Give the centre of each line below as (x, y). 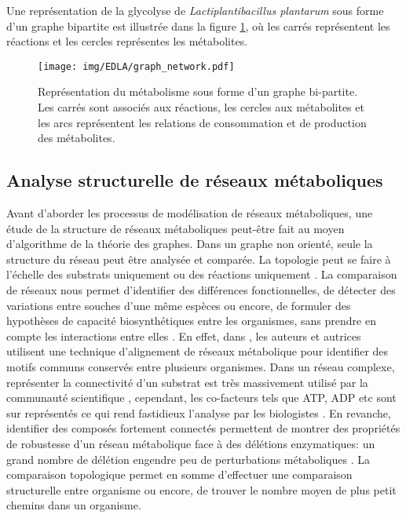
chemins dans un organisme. (74, 505)
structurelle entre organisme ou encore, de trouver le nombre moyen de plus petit (201, 489)
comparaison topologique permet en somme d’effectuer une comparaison (179, 474)
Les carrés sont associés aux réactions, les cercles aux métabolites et (201, 107)
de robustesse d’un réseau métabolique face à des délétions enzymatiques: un (191, 443)
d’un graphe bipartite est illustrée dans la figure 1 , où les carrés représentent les (198, 26)
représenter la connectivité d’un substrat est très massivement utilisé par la (187, 382)
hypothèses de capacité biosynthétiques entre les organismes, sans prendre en (191, 321)
